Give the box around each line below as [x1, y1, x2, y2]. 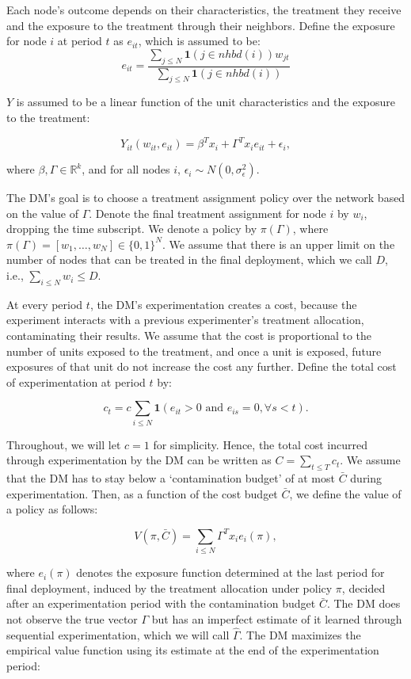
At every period [6, 296, 83, 312]
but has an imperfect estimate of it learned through [151, 611, 402, 628]
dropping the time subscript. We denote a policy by [6, 220, 257, 237]
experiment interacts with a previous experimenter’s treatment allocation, [6, 311, 364, 328]
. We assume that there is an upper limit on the [162, 235, 395, 252]
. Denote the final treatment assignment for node [89, 204, 326, 221]
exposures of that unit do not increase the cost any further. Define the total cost [6, 358, 397, 375]
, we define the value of [289, 485, 401, 502]
